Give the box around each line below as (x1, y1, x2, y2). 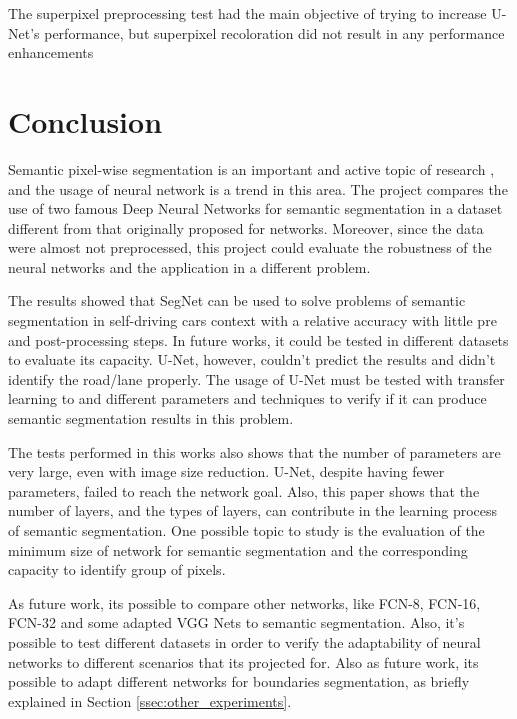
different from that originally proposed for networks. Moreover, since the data (8, 217, 484, 238)
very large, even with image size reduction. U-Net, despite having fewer (8, 461, 445, 482)
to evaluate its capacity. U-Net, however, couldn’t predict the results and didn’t (8, 349, 496, 370)
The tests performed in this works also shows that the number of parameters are (8, 441, 501, 462)
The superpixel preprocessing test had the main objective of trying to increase (8, 3, 487, 23)
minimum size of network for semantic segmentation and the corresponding (8, 539, 468, 560)
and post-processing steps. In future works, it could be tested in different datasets (8, 329, 509, 350)
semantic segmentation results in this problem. (8, 408, 294, 429)
